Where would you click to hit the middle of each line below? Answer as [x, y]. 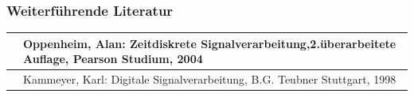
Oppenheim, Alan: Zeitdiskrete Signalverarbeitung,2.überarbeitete [210, 43]
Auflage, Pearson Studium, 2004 [113, 59]
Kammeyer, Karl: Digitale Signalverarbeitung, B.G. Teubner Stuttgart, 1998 [210, 79]
